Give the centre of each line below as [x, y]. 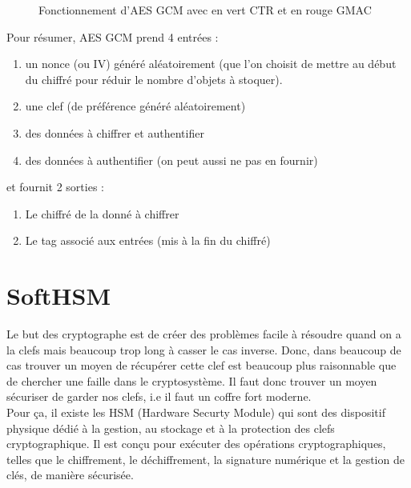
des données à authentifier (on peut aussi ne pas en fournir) [171, 160]
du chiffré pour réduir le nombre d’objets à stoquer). [154, 79]
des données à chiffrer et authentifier [115, 132]
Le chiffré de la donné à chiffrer [102, 213]
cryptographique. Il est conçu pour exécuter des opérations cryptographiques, [196, 444]
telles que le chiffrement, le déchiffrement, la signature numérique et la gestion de [205, 459]
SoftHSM [59, 296]
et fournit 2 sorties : [55, 187]
